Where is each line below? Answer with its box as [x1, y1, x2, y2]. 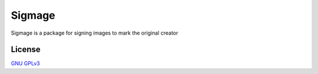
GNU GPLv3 [11, 60, 41, 67]
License [11, 45, 41, 55]
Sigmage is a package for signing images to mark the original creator [11, 29, 178, 36]
